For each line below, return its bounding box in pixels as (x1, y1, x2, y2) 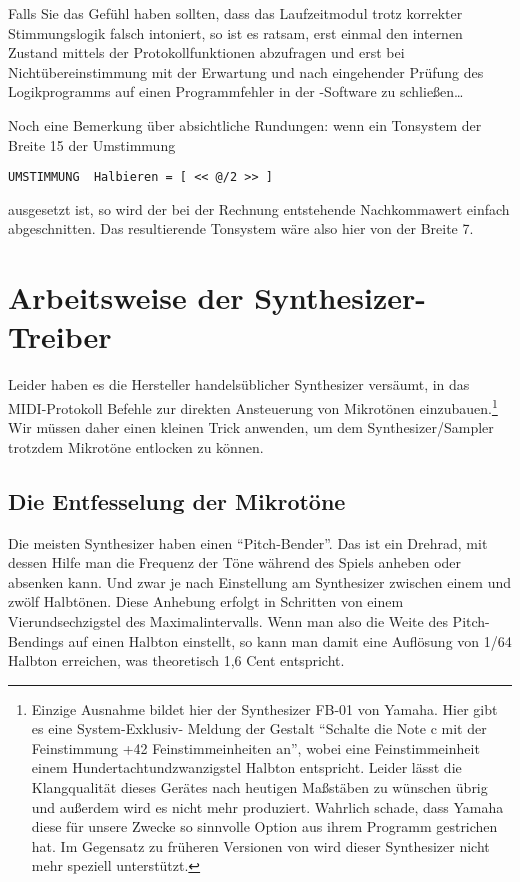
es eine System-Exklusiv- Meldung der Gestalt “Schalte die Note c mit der (31, 718, 487, 739)
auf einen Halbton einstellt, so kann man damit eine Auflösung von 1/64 (68, 630, 512, 651)
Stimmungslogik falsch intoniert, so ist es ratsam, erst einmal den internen (8, 22, 463, 43)
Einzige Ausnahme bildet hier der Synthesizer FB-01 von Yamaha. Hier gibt (31, 698, 498, 719)
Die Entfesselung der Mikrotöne (8, 485, 346, 516)
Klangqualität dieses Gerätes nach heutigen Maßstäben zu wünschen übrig (31, 777, 488, 798)
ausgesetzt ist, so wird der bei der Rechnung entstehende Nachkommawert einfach (8, 198, 510, 219)
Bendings (8, 630, 64, 651)
